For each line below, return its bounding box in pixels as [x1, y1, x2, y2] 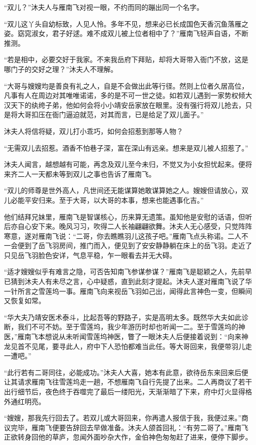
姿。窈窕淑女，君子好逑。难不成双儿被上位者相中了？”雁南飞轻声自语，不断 [4, 28, 249, 38]
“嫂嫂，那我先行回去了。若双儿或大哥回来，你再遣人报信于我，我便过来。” [4, 413, 242, 423]
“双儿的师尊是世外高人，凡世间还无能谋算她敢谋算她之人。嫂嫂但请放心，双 [4, 185, 249, 195]
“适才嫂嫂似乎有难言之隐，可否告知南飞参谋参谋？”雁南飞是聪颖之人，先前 [4, 266, 245, 277]
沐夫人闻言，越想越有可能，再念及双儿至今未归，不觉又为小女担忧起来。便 [4, 159, 245, 169]
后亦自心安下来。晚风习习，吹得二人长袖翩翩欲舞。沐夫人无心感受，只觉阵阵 [4, 221, 252, 231]
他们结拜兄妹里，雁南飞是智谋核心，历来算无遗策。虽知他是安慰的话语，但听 [4, 211, 252, 222]
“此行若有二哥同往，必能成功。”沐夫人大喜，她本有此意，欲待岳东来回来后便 [4, 367, 249, 377]
